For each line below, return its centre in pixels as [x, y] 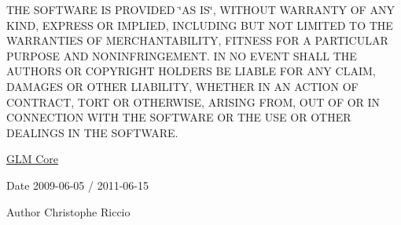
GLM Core [33, 159]
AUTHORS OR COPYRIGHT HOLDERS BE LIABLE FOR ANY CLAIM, [191, 71]
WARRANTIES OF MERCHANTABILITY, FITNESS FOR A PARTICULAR [197, 40]
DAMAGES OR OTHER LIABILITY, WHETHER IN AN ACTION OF [182, 86]
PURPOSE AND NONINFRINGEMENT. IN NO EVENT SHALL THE [182, 55]
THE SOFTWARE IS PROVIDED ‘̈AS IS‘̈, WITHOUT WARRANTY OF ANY [200, 9]
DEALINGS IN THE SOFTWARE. [92, 132]
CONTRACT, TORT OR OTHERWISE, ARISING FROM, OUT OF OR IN [193, 102]
